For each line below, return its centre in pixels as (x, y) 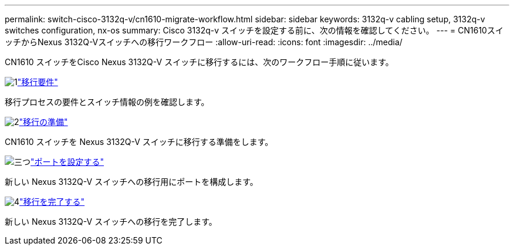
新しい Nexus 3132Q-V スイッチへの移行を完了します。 (111, 222)
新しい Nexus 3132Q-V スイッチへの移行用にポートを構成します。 (131, 182)
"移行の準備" (43, 122)
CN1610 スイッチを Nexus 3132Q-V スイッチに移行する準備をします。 (139, 142)
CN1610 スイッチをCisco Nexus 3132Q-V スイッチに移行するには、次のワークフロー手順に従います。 (199, 62)
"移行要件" (38, 82)
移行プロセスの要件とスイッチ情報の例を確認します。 (107, 102)
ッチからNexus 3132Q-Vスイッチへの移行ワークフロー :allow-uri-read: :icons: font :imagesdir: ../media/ (204, 42)
